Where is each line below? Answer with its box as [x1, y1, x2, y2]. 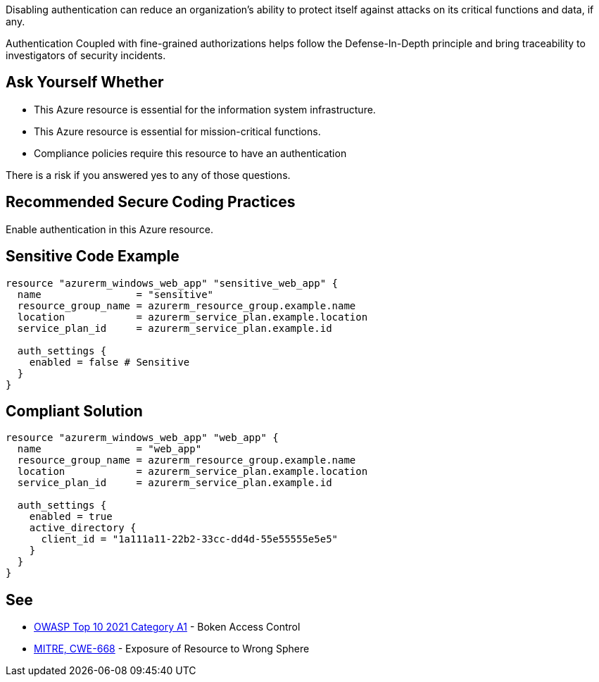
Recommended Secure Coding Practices [6, 193, 296, 211]
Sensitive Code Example [6, 247, 179, 266]
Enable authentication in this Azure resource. [6, 223, 214, 235]
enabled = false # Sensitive [29, 356, 190, 368]
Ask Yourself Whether [6, 73, 164, 92]
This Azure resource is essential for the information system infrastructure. [34, 103, 376, 116]
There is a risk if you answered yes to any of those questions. [6, 168, 291, 181]
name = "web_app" [17, 443, 202, 455]
